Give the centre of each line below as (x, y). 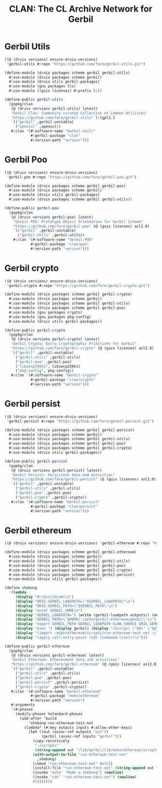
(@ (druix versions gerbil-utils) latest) (54, 108)
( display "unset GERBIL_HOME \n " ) (49, 610)
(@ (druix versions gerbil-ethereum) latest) (58, 655)
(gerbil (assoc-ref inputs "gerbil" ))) (81, 737)
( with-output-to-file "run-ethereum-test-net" (81, 755)
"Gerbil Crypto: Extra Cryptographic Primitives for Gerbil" (74, 344)
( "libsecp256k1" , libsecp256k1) (48, 366)
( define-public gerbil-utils (34, 100)
